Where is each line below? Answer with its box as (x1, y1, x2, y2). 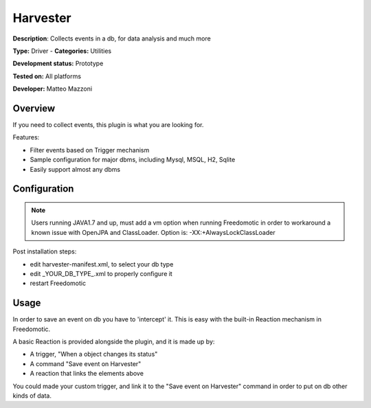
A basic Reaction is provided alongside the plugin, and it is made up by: (12, 337, 215, 346)
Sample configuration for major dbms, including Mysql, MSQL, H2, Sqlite (30, 155, 236, 164)
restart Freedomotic (30, 279, 86, 288)
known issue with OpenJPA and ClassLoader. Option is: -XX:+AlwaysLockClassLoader (31, 228, 276, 236)
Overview (12, 102, 56, 114)
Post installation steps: (12, 247, 77, 256)
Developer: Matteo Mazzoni (12, 84, 93, 93)
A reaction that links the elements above (30, 370, 144, 378)
